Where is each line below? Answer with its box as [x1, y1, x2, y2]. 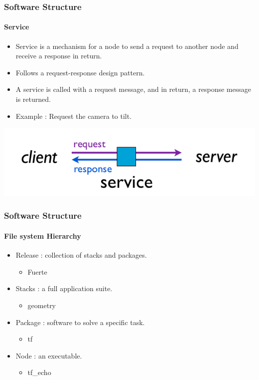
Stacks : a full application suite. [15, 283, 113, 294]
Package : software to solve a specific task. [15, 317, 145, 327]
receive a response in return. [15, 50, 102, 61]
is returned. [15, 94, 51, 104]
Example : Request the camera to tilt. [15, 110, 132, 121]
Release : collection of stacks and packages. [15, 250, 147, 260]
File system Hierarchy [4, 230, 81, 241]
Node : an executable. [15, 350, 82, 361]
